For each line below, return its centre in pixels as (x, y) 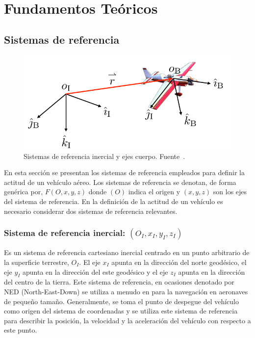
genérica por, (24, 192)
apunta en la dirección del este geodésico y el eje (95, 272)
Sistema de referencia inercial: (65, 233)
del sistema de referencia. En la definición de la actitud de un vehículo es (114, 201)
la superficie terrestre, (37, 262)
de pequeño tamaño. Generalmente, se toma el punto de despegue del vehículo (121, 301)
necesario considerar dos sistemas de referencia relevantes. (91, 211)
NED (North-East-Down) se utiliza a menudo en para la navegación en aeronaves (126, 291)
